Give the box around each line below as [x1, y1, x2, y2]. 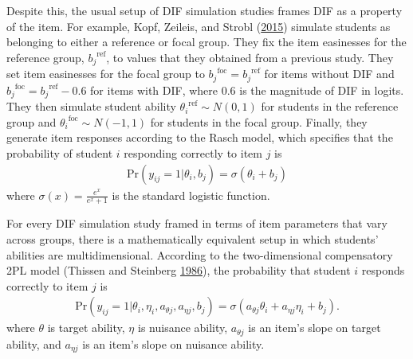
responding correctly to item [124, 144, 262, 161]
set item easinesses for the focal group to [6, 65, 205, 82]
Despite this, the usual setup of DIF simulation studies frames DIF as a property [6, 2, 403, 18]
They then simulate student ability [6, 98, 176, 115]
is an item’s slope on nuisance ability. [82, 335, 265, 352]
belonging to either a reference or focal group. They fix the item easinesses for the [6, 33, 407, 50]
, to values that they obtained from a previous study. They [106, 49, 394, 65]
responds [361, 262, 405, 279]
